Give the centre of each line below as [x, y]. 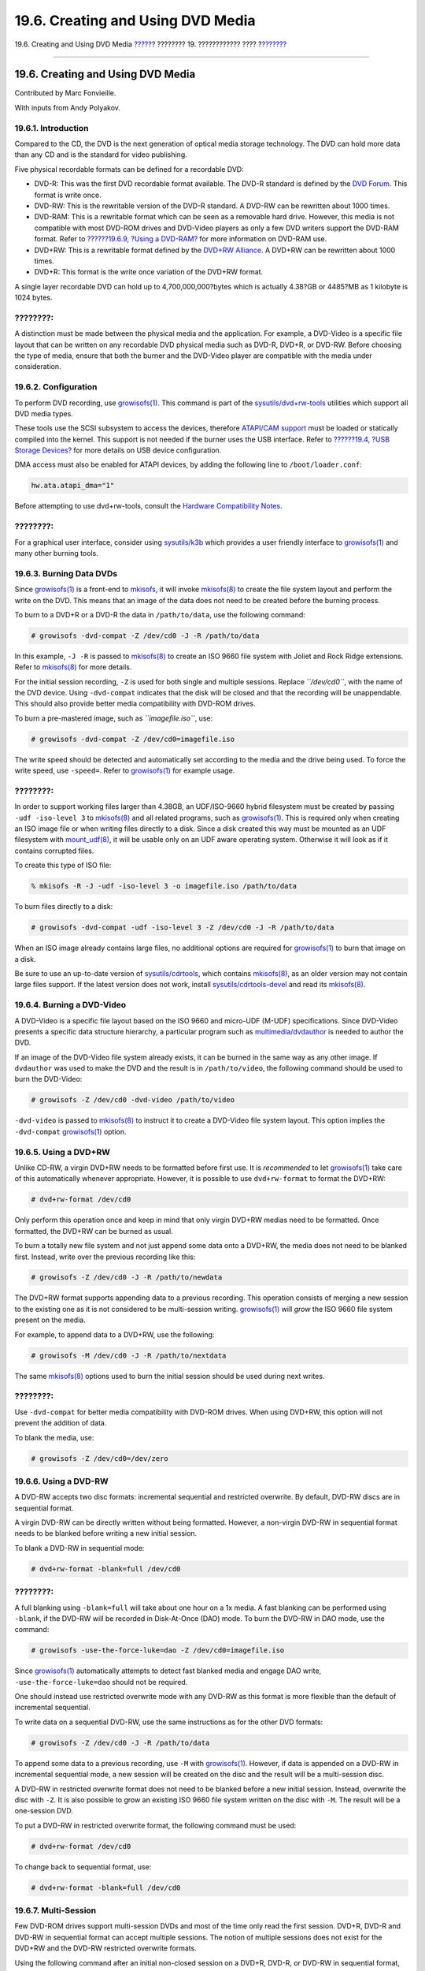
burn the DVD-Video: [48, 1079]
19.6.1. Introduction [52, 128]
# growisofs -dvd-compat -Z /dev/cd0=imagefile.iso [133, 739]
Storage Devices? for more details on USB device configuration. [118, 450]
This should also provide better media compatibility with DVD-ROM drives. [135, 704]
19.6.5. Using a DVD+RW [62, 1152]
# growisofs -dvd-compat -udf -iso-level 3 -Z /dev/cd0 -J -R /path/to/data [183, 928]
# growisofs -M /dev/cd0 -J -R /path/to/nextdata [129, 1355]
